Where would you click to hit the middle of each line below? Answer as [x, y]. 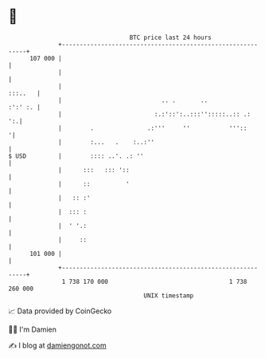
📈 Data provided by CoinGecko [60, 311]
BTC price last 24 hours [171, 37]
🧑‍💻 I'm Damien [33, 329]
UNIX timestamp [169, 295]
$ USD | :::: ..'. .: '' [76, 156]
